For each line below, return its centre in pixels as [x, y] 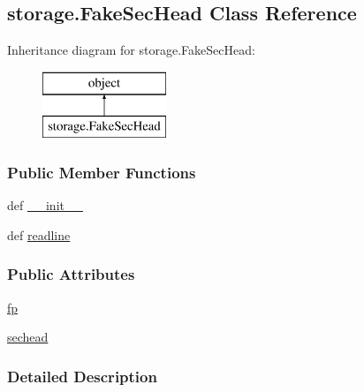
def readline [39, 234]
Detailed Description [82, 376]
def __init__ [45, 205]
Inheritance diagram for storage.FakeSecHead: [131, 50]
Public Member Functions [102, 172]
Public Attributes [71, 274]
